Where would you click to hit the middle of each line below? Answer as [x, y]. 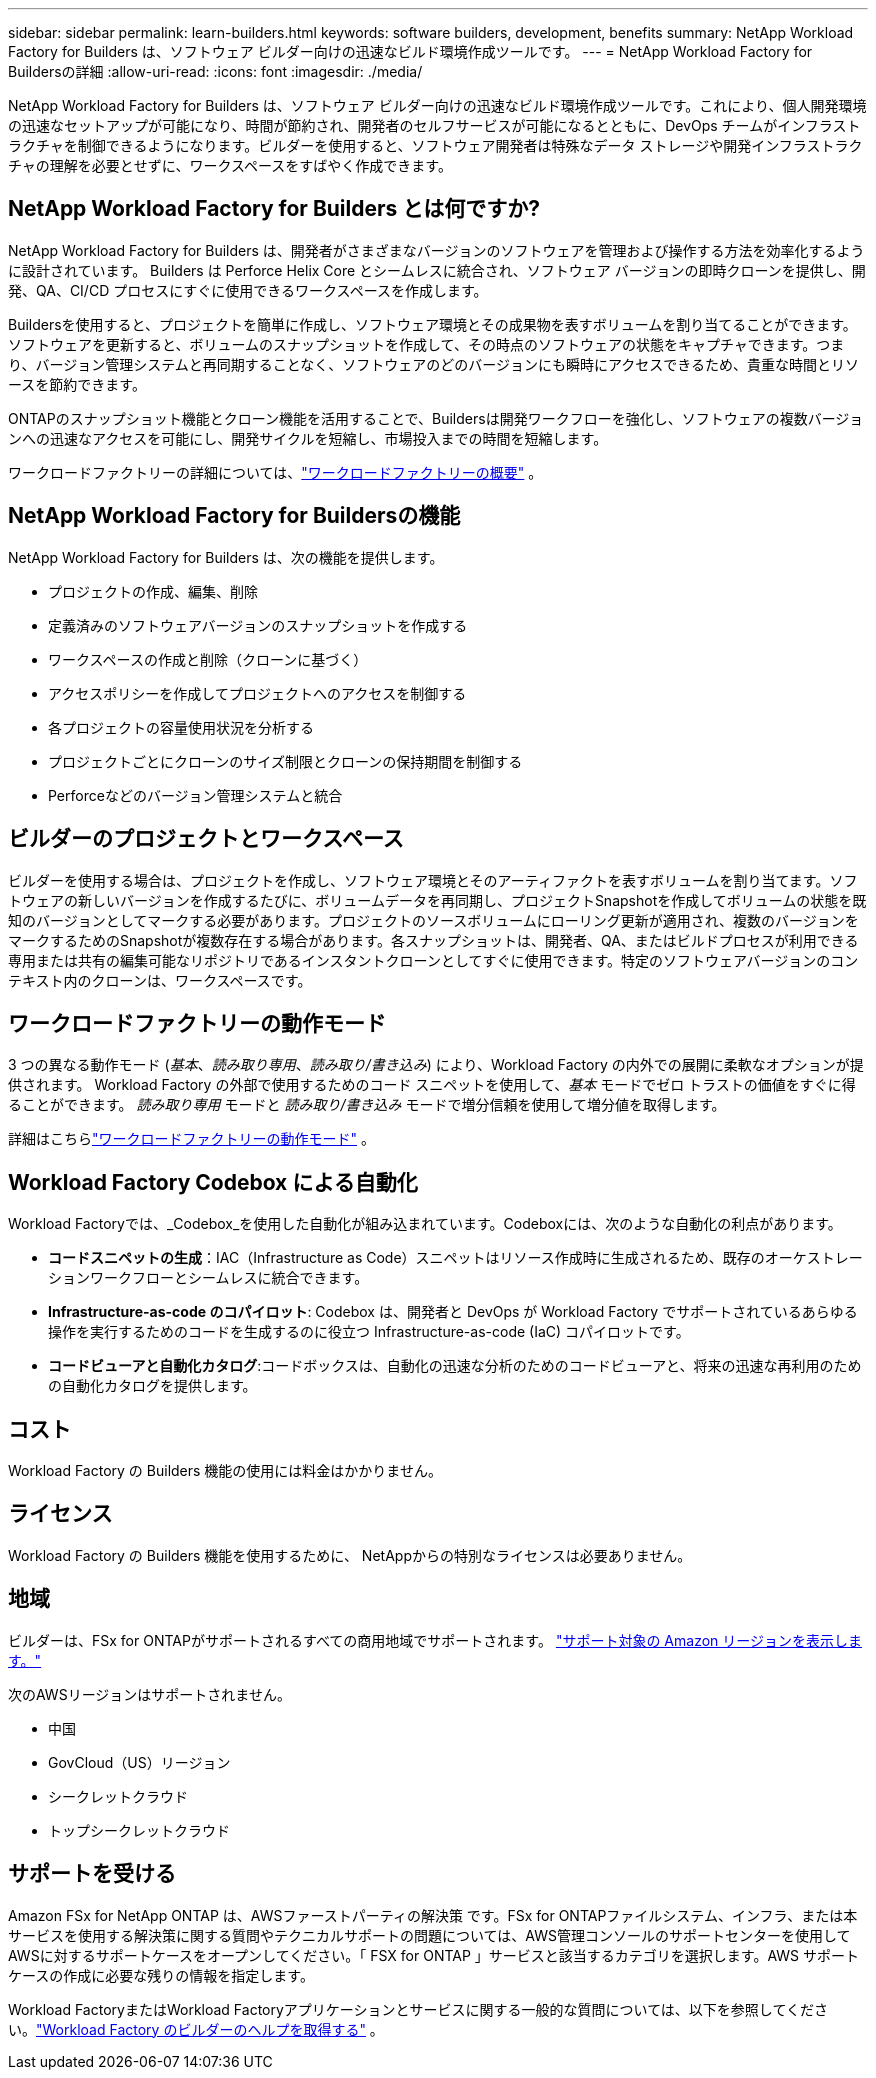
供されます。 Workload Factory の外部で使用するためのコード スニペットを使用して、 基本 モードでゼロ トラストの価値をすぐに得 [432, 1085]
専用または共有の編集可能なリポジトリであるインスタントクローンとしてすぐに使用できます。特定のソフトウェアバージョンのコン [433, 960]
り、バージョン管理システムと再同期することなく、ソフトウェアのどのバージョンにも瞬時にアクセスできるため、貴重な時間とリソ [434, 364]
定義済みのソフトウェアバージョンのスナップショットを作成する [258, 625]
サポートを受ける [92, 1874]
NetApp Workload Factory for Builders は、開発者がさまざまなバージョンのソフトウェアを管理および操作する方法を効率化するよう [436, 250]
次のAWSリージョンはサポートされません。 [149, 1694]
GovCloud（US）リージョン [139, 1762]
